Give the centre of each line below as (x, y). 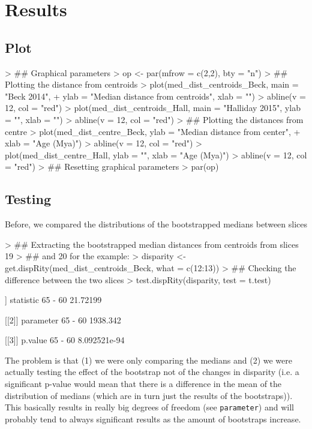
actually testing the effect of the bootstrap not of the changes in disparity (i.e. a (152, 372)
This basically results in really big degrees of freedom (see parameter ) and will (149, 407)
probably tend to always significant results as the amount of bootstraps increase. (153, 418)
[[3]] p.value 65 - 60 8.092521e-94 (65, 340)
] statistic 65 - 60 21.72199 (53, 300)
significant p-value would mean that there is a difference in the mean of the (143, 384)
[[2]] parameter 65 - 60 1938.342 (63, 319)
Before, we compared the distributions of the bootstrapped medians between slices (156, 224)
